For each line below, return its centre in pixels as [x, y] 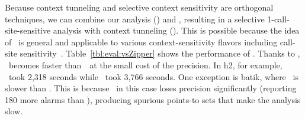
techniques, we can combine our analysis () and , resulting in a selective [135, 19]
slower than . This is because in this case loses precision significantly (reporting [151, 88]
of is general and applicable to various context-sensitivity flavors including [141, 42]
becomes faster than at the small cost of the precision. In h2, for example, [145, 65]
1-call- [278, 19]
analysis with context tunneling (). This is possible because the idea [176, 30]
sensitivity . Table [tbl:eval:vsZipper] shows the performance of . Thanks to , [160, 53]
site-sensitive [28, 30]
